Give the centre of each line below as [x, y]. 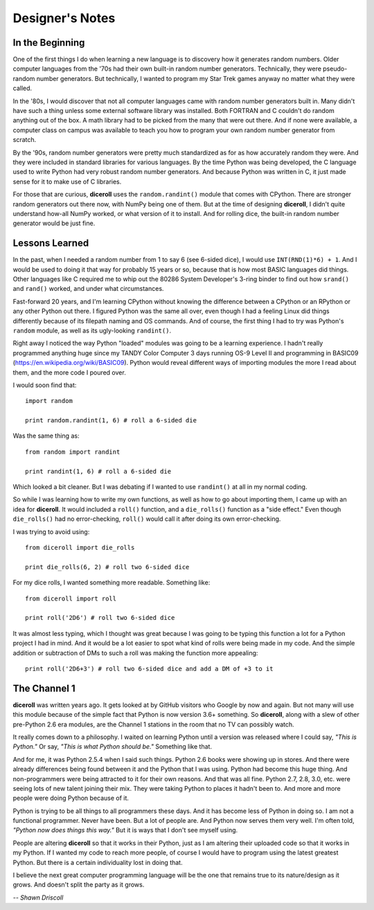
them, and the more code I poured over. [69, 372]
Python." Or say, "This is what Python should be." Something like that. [113, 747]
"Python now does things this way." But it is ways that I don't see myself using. [125, 830]
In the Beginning [49, 43]
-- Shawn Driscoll [38, 898]
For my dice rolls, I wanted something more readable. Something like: [112, 582]
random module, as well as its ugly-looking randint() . [92, 330]
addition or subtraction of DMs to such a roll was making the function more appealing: [135, 653]
